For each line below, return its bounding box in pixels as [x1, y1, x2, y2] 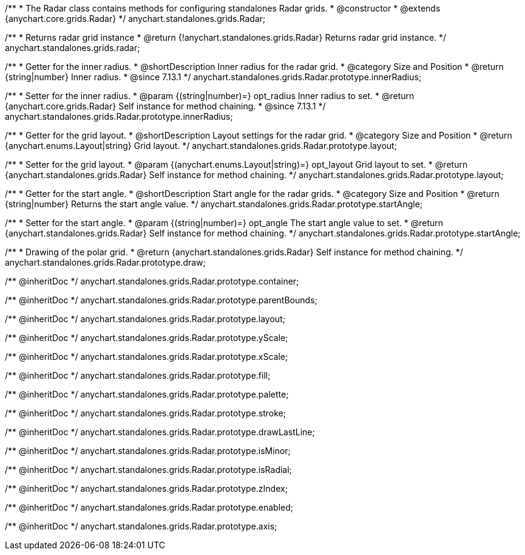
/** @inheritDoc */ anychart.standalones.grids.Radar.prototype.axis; [5, 521, 277, 531]
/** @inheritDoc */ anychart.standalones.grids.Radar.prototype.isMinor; [5, 446, 291, 456]
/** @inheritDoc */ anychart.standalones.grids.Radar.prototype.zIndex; [5, 483, 288, 494]
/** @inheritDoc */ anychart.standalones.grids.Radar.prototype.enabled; [5, 502, 294, 512]
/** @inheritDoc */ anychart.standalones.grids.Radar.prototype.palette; [5, 389, 289, 399]
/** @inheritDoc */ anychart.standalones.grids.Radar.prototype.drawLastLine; [5, 427, 315, 437]
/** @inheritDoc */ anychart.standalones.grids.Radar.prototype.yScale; [5, 333, 288, 343]
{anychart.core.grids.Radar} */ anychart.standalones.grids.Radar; [5, 13, 266, 24]
